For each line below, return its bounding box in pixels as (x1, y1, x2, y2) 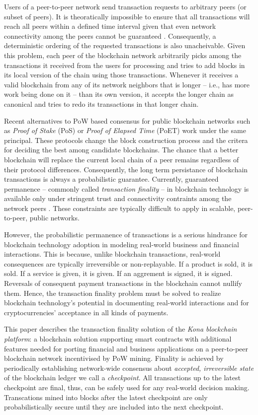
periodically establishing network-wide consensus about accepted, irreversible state (4, 362, 254, 373)
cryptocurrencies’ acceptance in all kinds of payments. (4, 307, 169, 317)
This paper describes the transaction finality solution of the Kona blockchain (4, 324, 237, 334)
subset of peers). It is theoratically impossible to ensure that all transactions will (4, 11, 250, 21)
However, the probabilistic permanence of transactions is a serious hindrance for (4, 229, 248, 240)
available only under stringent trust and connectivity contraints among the (4, 193, 232, 204)
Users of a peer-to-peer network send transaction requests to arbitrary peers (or (4, 1, 247, 11)
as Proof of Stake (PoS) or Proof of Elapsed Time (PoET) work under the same (4, 125, 246, 136)
